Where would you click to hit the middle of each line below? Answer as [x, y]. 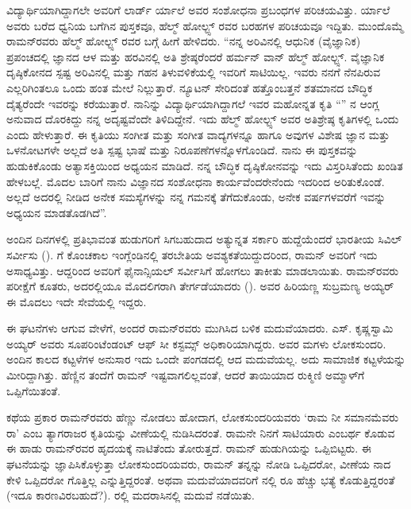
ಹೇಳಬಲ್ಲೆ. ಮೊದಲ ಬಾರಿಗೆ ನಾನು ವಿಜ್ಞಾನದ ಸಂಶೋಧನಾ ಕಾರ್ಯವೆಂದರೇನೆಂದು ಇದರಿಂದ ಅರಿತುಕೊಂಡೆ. [196, 181]
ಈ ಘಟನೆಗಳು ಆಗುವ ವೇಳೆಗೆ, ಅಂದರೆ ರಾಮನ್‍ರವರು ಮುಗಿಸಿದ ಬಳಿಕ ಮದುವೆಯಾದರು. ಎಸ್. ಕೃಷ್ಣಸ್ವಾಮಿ [200, 328]
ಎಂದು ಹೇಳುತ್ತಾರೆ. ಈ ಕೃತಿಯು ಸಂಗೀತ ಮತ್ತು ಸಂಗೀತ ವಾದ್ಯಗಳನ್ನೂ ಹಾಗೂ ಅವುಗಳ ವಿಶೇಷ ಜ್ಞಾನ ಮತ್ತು [198, 134]
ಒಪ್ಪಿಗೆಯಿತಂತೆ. [34, 390]
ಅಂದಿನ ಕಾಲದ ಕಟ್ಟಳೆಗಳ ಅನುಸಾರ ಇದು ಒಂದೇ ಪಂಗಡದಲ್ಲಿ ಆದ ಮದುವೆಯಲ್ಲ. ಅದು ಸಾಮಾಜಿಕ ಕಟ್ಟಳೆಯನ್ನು [206, 359]
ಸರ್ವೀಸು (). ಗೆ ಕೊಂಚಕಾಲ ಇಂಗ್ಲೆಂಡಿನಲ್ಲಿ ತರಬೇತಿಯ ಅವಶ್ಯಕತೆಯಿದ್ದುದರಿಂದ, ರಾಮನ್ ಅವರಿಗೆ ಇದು [192, 254]
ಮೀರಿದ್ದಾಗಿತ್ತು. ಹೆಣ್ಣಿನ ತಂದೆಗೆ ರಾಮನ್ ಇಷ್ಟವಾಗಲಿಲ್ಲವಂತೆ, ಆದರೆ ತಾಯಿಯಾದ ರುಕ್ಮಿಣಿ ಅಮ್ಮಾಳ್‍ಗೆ [186, 375]
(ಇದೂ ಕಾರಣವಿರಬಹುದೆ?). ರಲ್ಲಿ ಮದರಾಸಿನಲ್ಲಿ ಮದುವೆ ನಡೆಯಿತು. [131, 495]
